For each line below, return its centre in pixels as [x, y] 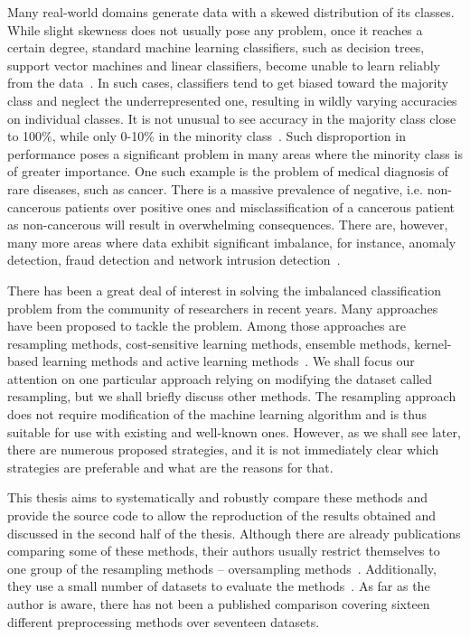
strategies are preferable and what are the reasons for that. [170, 467]
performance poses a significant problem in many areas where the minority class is [235, 153]
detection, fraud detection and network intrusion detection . [174, 260]
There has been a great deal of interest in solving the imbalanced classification [224, 290]
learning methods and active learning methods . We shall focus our [228, 361]
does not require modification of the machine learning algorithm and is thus [217, 414]
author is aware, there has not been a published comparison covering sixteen [219, 604]
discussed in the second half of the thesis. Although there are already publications [234, 533]
